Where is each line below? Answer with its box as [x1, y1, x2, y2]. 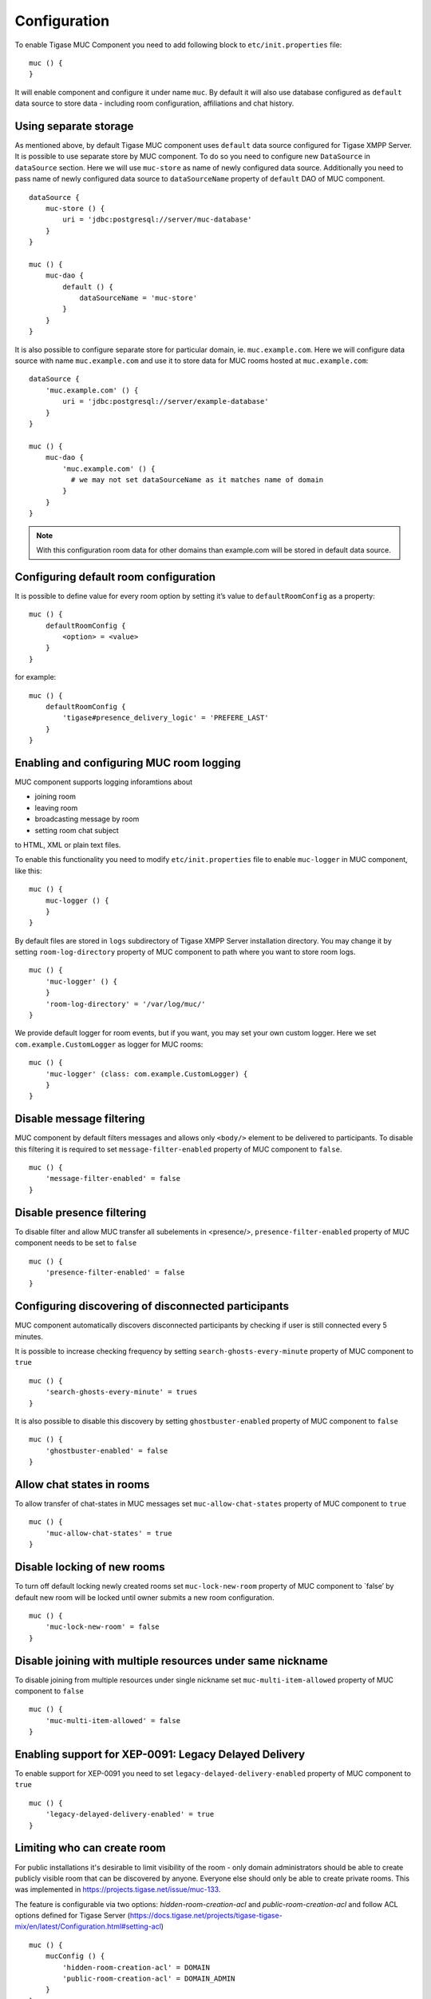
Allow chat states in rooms [14, 1478, 150, 1491]
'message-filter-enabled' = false [45, 1174, 181, 1183]
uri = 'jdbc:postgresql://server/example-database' [62, 397, 269, 406]
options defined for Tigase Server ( [14, 1911, 131, 1921]
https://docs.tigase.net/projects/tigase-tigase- [129, 1911, 283, 1921]
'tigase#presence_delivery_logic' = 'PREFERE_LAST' [62, 713, 269, 723]
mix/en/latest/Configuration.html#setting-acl [14, 1921, 161, 1931]
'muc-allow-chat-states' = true [45, 1528, 172, 1538]
